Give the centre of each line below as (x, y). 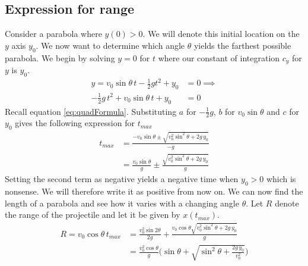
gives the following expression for (75, 123)
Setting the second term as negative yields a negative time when (122, 179)
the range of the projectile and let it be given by (93, 215)
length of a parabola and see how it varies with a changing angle (122, 203)
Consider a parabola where (53, 34)
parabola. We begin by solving (60, 57)
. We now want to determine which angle (110, 45)
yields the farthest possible (242, 45)
